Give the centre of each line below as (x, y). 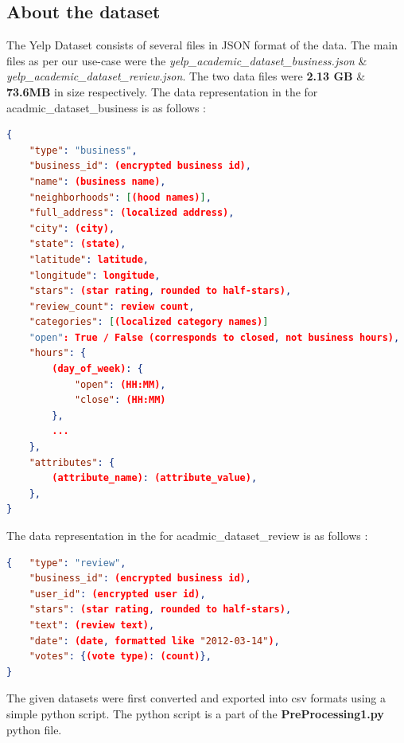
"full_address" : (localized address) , (132, 213)
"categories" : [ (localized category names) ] (149, 322)
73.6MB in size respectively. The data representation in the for (162, 91)
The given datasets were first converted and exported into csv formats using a (196, 698)
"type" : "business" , (83, 150)
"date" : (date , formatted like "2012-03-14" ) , (154, 641)
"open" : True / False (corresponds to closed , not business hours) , (214, 337)
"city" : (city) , (72, 228)
